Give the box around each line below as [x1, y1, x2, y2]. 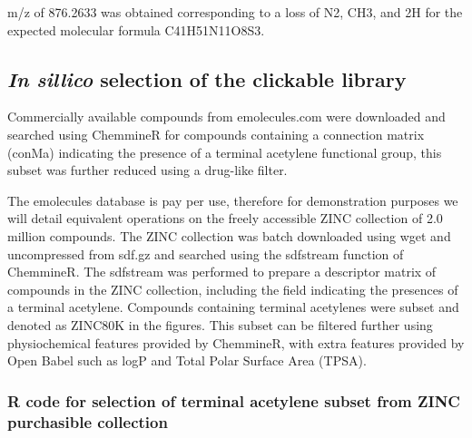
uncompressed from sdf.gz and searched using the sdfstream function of [7, 244, 404, 263]
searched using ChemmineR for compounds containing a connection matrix [7, 124, 425, 143]
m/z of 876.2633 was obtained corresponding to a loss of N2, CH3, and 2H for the [7, 3, 463, 21]
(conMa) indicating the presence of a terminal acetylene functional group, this [7, 142, 442, 161]
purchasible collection [7, 410, 168, 433]
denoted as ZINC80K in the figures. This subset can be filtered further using [7, 315, 433, 334]
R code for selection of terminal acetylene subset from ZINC [7, 389, 460, 412]
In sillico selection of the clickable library [7, 64, 407, 92]
